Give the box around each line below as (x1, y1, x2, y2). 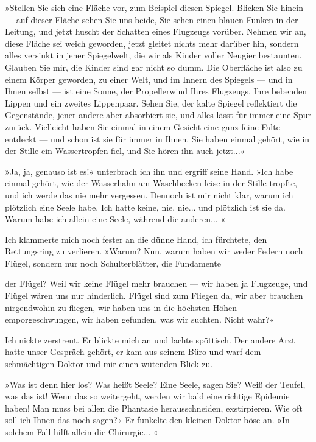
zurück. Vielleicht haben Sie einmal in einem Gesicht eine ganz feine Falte (5, 120, 280, 133)
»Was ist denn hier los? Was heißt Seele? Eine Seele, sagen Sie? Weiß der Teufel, (5, 377, 306, 390)
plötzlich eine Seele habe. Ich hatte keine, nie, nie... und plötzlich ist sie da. (5, 200, 286, 213)
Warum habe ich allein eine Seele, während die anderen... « (5, 212, 226, 225)
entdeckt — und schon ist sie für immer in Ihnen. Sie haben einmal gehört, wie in (5, 132, 310, 145)
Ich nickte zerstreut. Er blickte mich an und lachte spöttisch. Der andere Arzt (5, 333, 295, 346)
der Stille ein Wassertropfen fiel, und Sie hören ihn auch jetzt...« (5, 144, 245, 157)
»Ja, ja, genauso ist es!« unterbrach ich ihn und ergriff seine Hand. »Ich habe (5, 164, 293, 177)
